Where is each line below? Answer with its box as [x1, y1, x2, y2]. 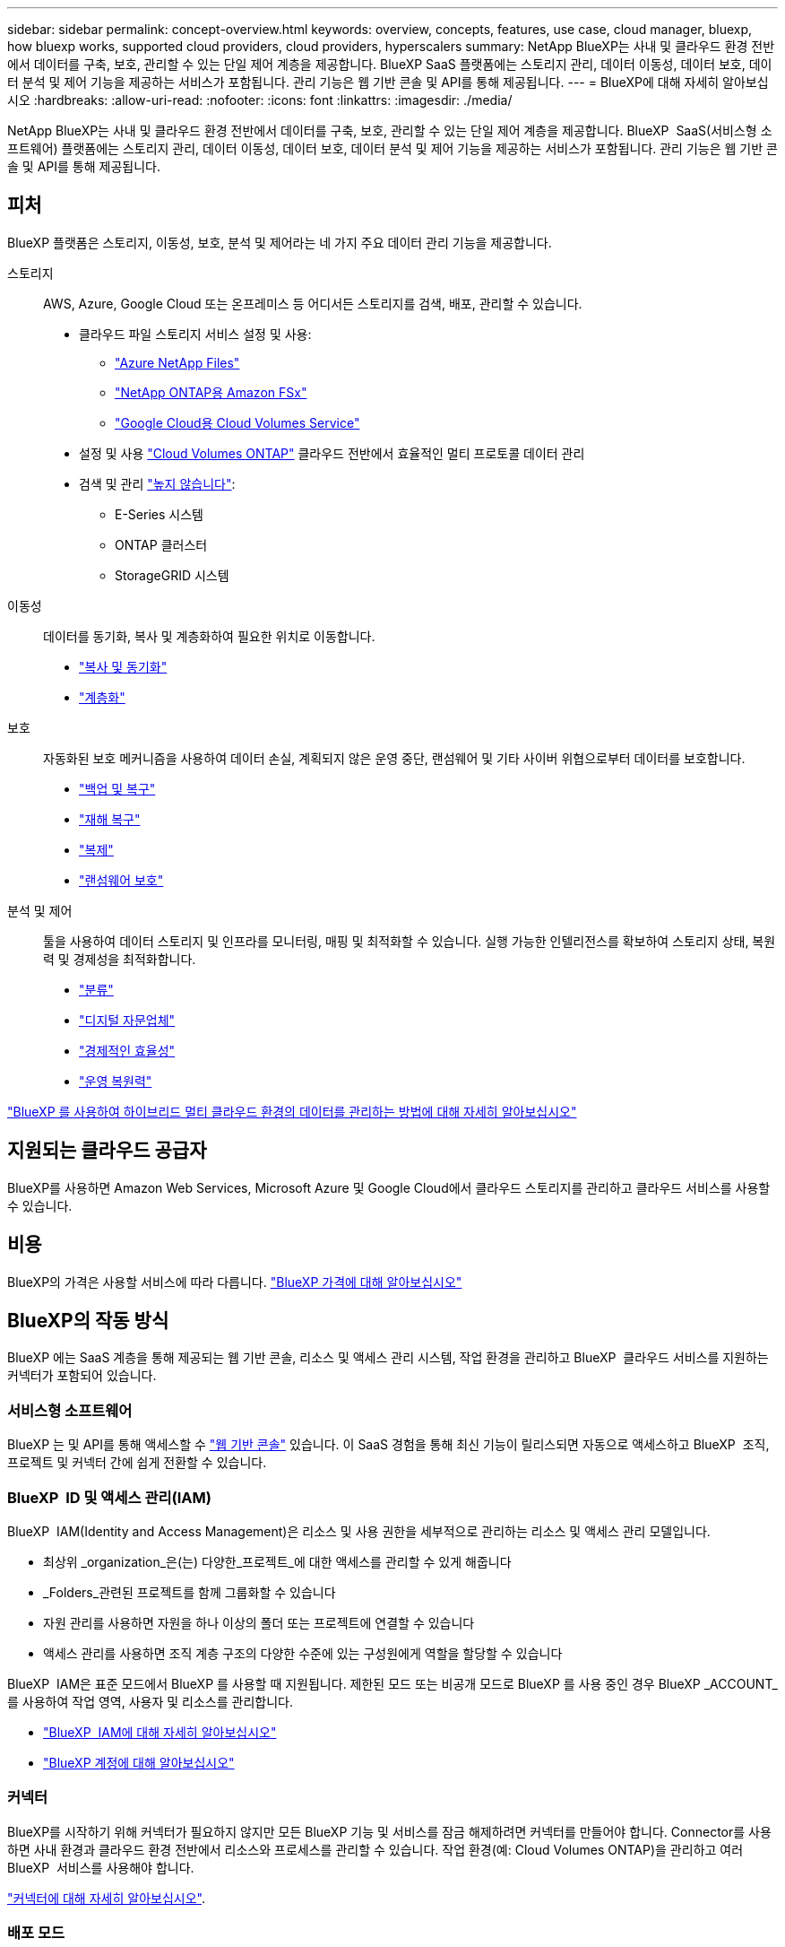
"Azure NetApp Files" [115, 354, 240, 370]
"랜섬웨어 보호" [79, 872, 164, 888]
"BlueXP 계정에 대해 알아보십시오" [43, 1754, 235, 1770]
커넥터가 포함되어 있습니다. [7, 1368, 157, 1384]
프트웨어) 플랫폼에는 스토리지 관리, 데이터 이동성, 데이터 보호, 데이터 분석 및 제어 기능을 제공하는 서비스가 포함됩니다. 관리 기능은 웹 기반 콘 [7, 141, 778, 156]
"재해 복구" [79, 811, 141, 827]
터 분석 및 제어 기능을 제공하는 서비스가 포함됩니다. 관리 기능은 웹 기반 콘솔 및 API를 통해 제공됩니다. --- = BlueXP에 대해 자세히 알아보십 [7, 74, 769, 90]
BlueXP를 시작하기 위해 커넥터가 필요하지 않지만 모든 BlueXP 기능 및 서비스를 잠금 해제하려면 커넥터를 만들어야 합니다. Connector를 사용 [7, 1823, 772, 1839]
